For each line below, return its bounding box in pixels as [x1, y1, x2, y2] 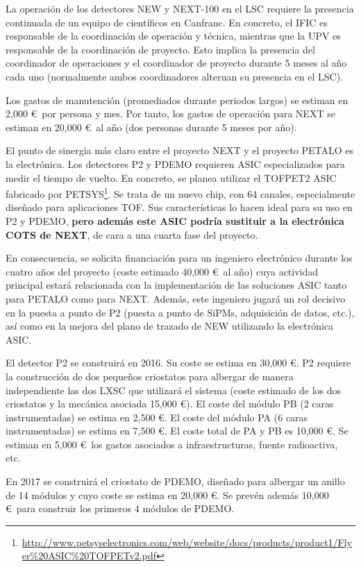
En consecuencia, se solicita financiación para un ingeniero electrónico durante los [6, 251, 353, 265]
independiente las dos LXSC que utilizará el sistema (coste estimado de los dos [6, 382, 342, 397]
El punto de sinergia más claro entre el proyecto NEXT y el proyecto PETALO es [6, 143, 354, 158]
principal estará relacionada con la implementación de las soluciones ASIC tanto [6, 278, 347, 292]
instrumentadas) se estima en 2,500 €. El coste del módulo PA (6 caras [6, 409, 308, 424]
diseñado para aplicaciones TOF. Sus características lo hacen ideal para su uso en [6, 200, 353, 214]
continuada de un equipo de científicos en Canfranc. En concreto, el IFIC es [6, 15, 328, 29]
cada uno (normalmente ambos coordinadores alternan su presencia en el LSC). [6, 69, 344, 83]
